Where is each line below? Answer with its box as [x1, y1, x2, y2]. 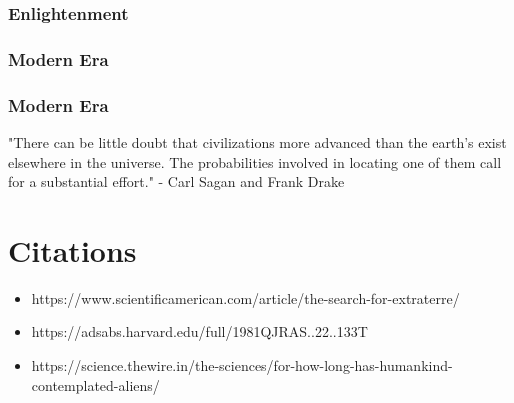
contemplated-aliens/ [31, 374, 160, 395]
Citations [8, 229, 137, 270]
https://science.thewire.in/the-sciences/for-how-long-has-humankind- [31, 355, 453, 375]
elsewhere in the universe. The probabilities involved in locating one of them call [8, 151, 502, 172]
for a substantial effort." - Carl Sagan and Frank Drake [8, 171, 345, 192]
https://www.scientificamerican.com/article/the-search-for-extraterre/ [31, 287, 460, 308]
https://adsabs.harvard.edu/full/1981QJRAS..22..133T [31, 321, 368, 342]
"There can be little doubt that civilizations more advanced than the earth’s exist [8, 131, 507, 152]
